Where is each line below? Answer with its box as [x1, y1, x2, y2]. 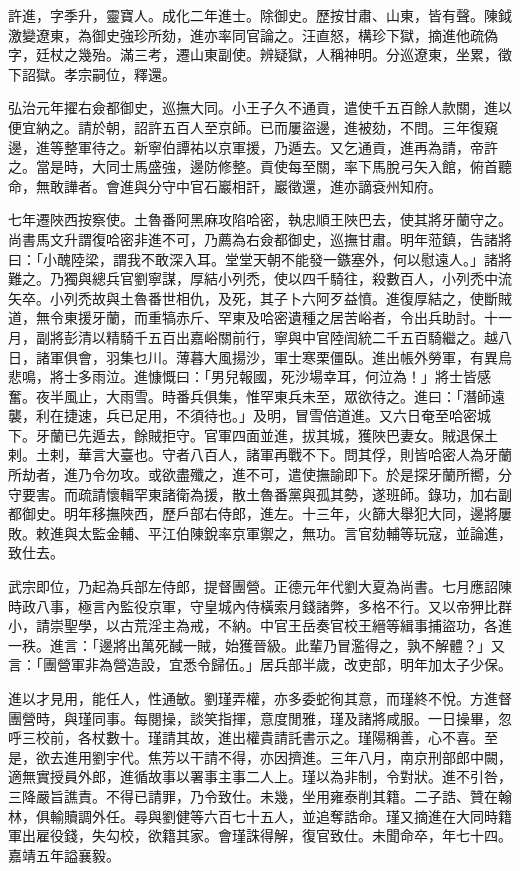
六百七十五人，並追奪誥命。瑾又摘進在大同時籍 [203, 805, 512, 826]
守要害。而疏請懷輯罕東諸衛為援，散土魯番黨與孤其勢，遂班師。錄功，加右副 [8, 483, 512, 504]
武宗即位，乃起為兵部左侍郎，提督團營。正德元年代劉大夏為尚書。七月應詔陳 [8, 576, 512, 597]
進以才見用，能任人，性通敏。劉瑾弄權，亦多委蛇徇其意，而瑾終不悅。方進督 [8, 688, 512, 708]
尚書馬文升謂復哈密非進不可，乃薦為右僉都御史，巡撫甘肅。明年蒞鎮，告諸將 [8, 228, 512, 249]
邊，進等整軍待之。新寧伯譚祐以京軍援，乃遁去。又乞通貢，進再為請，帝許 [8, 136, 498, 157]
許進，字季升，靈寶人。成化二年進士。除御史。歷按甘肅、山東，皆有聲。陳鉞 [8, 5, 512, 25]
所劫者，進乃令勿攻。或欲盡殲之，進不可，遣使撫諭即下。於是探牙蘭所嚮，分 [8, 464, 512, 485]
